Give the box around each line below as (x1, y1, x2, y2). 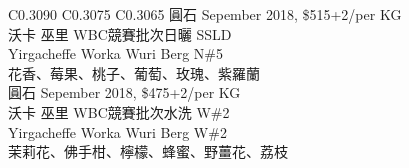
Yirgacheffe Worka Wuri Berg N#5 (8, 43, 224, 64)
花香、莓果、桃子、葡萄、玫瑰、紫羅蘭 (8, 62, 260, 83)
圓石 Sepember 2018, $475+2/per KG (8, 82, 241, 103)
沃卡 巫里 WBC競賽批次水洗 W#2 (8, 101, 230, 122)
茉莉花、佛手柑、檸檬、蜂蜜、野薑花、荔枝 (8, 141, 288, 162)
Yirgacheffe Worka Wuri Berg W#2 (8, 121, 227, 142)
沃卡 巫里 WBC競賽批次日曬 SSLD (8, 23, 232, 44)
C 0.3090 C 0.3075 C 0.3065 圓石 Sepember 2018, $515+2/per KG (8, 4, 402, 24)
